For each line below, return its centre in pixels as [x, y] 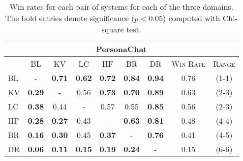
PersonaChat [121, 49]
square [113, 29]
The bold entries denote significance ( [70, 18]
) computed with [191, 18]
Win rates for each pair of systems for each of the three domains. [121, 7]
